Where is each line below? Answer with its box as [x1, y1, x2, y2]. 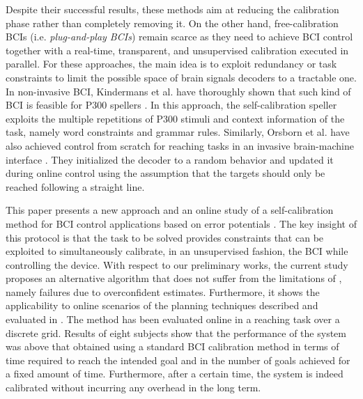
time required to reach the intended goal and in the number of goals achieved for [6, 352, 350, 367]
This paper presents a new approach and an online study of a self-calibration [6, 203, 334, 217]
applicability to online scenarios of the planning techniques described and [6, 298, 318, 313]
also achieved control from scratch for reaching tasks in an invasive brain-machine [6, 138, 354, 152]
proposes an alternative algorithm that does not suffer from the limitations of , [6, 271, 342, 285]
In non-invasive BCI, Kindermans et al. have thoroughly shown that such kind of [6, 84, 351, 98]
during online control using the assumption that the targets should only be [6, 166, 325, 180]
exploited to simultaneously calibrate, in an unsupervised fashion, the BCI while [6, 244, 348, 258]
